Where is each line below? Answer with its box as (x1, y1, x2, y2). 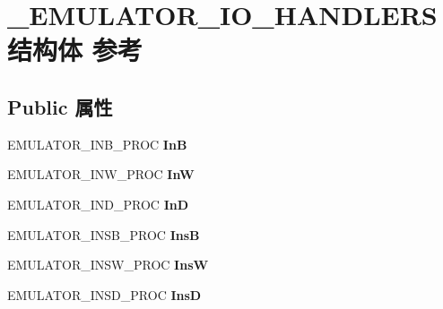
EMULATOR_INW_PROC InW (7, 165, 195, 184)
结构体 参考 (7, 31, 143, 68)
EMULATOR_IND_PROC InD (7, 194, 189, 213)
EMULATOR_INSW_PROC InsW (7, 255, 209, 274)
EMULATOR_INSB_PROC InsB (7, 225, 200, 244)
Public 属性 (7, 92, 113, 120)
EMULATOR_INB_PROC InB (7, 134, 187, 153)
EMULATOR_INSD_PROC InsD (7, 285, 202, 304)
